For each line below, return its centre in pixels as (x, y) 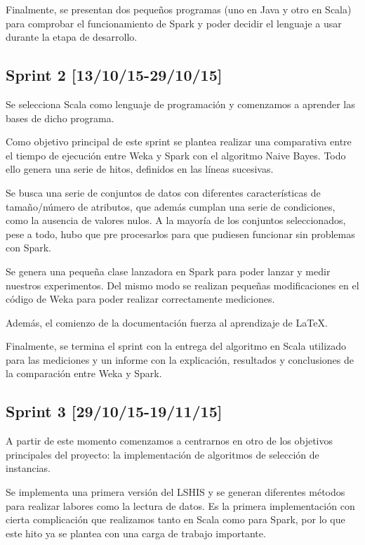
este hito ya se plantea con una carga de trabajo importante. (136, 533)
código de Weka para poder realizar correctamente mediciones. (140, 299)
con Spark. (29, 248)
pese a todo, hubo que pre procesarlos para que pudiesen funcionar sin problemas (180, 234)
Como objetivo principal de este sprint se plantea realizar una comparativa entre (179, 142)
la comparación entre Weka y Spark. (84, 373)
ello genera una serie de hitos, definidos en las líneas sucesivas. (140, 169)
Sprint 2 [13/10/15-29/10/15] (114, 75)
